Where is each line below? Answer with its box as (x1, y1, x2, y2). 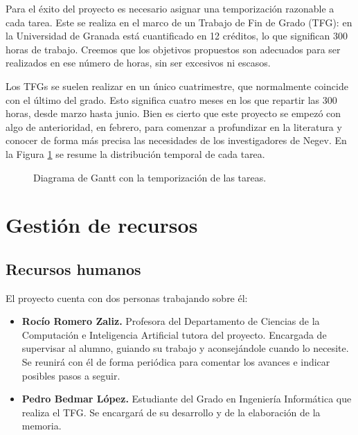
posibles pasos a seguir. (21, 368, 120, 382)
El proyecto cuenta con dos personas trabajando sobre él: (6, 290, 248, 305)
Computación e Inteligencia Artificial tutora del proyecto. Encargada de (21, 327, 327, 341)
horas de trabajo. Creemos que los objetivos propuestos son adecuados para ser (6, 42, 341, 56)
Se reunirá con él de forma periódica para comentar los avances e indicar (21, 355, 330, 369)
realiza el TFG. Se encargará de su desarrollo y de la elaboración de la (21, 405, 321, 419)
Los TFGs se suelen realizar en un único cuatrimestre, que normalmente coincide (6, 78, 348, 93)
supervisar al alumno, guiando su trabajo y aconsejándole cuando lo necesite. (21, 341, 349, 355)
